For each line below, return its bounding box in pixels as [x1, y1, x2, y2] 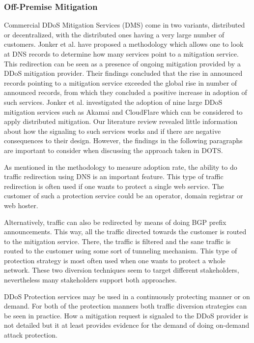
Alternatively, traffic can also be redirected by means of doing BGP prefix [4, 217, 226, 227]
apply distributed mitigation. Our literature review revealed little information [4, 116, 238, 126]
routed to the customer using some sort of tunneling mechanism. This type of [4, 246, 237, 256]
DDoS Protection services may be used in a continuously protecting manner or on [4, 291, 250, 301]
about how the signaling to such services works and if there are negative [4, 125, 221, 136]
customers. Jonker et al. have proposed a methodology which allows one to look [4, 39, 244, 49]
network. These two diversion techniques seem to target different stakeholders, [4, 265, 239, 275]
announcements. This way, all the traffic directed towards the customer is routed [4, 226, 247, 237]
